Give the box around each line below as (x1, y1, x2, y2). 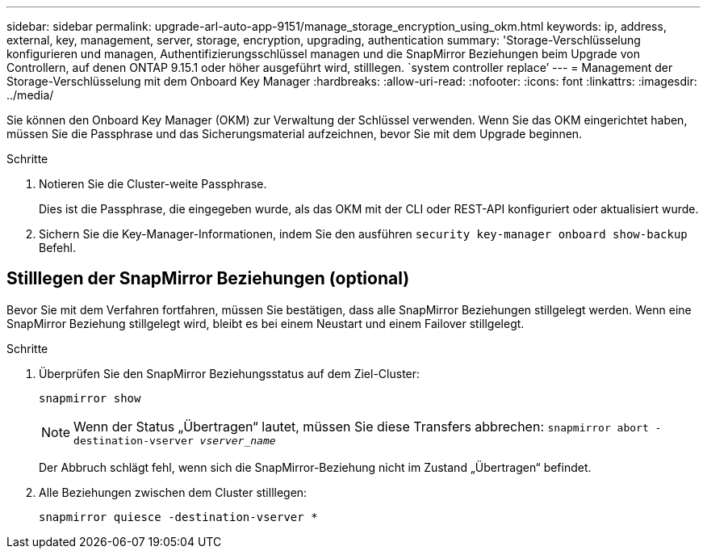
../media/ (6, 88, 54, 102)
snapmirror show (39, 391, 141, 405)
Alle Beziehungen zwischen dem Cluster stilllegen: (39, 485, 307, 499)
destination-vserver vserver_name (73, 434, 276, 447)
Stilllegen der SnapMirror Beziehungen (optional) (6, 268, 410, 289)
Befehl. (39, 241, 76, 254)
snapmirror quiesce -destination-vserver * (39, 510, 318, 523)
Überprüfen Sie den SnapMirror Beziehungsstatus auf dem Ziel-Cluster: (39, 366, 420, 381)
